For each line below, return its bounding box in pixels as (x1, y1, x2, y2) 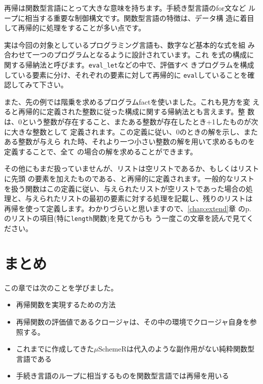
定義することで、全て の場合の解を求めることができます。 (4, 146, 198, 156)
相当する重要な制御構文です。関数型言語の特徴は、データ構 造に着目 (25, 12, 254, 23)
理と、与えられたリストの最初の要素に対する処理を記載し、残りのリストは (4, 193, 253, 204)
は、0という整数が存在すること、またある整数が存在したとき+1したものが (4, 116, 251, 127)
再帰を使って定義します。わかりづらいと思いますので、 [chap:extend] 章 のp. (4, 203, 251, 213)
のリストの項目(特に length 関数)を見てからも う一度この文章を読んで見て (4, 213, 247, 223)
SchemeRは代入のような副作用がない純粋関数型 (98, 343, 255, 354)
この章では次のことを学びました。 (4, 282, 118, 293)
